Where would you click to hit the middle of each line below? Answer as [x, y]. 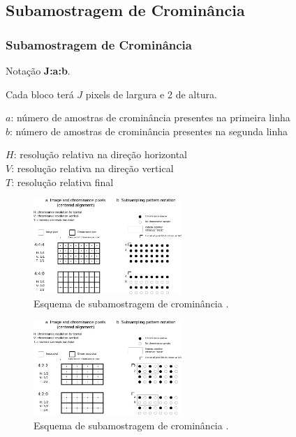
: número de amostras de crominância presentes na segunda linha [149, 131]
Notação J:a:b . [38, 70]
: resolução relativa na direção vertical [92, 168]
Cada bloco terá [40, 94]
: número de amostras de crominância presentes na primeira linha [150, 117]
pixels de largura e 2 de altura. [151, 94]
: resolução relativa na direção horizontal [100, 154]
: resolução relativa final [62, 182]
